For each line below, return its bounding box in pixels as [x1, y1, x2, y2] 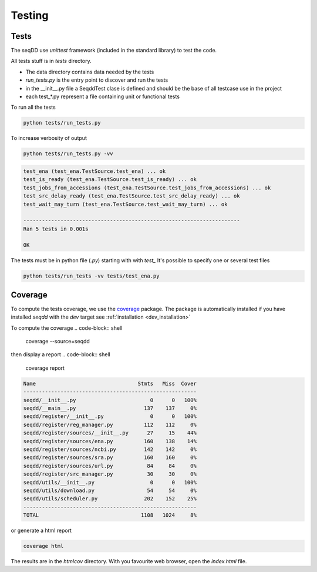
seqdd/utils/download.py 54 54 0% [23, 487, 197, 494]
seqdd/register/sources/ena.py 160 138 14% [23, 438, 197, 444]
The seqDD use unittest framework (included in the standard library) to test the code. [11, 47, 217, 54]
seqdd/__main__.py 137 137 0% [23, 405, 197, 412]
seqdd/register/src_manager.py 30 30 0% [23, 471, 197, 477]
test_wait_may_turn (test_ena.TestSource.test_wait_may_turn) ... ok [23, 200, 228, 208]
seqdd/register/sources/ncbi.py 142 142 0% [23, 446, 197, 453]
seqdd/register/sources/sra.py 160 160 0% [23, 454, 197, 461]
